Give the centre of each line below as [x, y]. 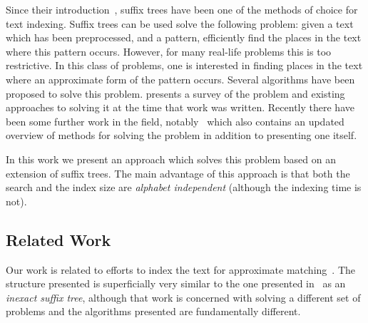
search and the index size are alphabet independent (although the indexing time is [184, 187]
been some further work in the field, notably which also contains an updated [175, 121]
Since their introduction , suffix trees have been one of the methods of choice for [182, 9]
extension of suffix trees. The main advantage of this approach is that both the [178, 173]
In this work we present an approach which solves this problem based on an [171, 159]
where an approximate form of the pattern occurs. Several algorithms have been [180, 79]
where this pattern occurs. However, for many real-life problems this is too [169, 51]
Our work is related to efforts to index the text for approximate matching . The [180, 269]
